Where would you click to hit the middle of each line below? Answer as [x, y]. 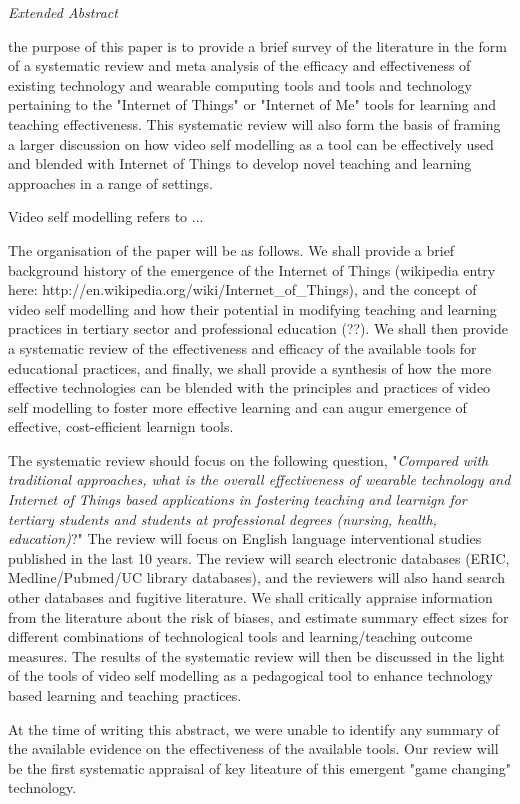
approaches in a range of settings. [110, 182]
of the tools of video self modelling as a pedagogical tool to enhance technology [250, 675]
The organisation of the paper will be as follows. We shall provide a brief [231, 249]
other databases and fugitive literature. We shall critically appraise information [250, 597]
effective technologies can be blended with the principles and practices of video [249, 387]
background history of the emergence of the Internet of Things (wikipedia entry [252, 269]
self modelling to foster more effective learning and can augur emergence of [237, 406]
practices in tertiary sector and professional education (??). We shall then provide [258, 328]
